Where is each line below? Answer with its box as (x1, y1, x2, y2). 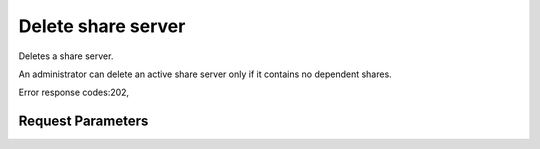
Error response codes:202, (18, 86, 130, 99)
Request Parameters (18, 113, 149, 130)
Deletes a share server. (18, 50, 114, 62)
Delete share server (18, 15, 186, 37)
